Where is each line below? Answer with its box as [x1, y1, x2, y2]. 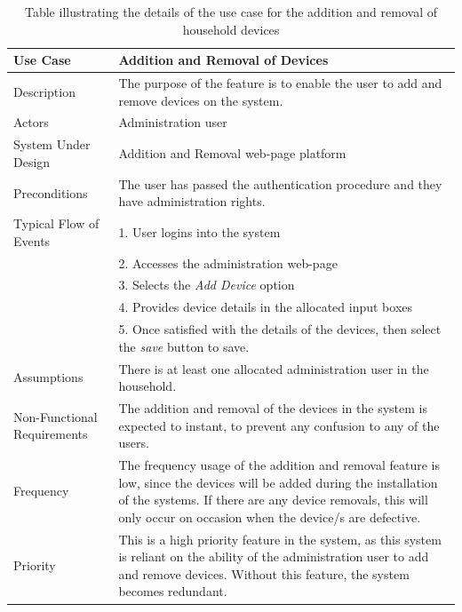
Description [13, 82, 76, 100]
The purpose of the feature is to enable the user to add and [118, 74, 442, 92]
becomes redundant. [118, 582, 227, 600]
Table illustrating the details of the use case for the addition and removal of [25, 3, 437, 20]
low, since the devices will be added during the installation [118, 473, 438, 491]
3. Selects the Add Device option [118, 275, 295, 294]
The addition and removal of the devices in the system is [118, 399, 427, 417]
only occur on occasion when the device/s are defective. [118, 507, 421, 526]
